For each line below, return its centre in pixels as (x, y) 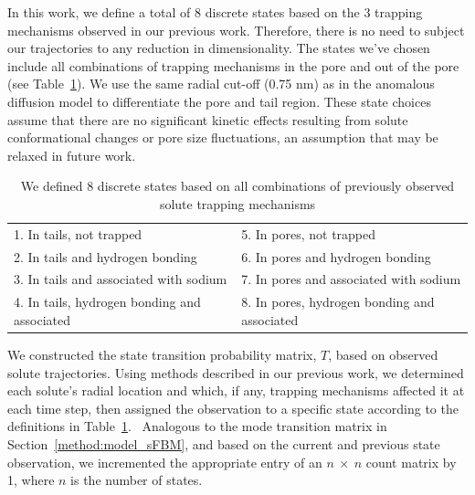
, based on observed (383, 354)
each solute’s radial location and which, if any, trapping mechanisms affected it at (236, 390)
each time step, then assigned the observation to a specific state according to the (233, 408)
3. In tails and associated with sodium (121, 279)
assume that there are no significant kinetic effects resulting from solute (208, 119)
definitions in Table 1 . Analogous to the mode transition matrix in (197, 426)
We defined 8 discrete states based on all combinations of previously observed (237, 186)
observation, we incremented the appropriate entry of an (165, 462)
